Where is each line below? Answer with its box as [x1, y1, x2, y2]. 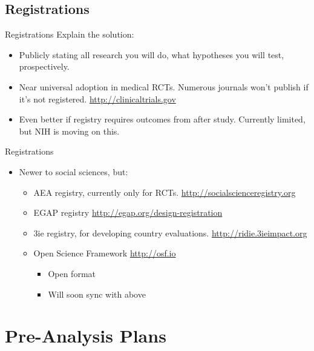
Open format [48, 267, 96, 279]
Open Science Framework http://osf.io [33, 247, 176, 259]
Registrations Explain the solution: [5, 28, 134, 41]
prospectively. [19, 60, 70, 73]
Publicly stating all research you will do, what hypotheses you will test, [19, 48, 284, 61]
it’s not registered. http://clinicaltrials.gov [19, 92, 176, 105]
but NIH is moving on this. [19, 124, 120, 137]
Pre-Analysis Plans [5, 323, 166, 348]
